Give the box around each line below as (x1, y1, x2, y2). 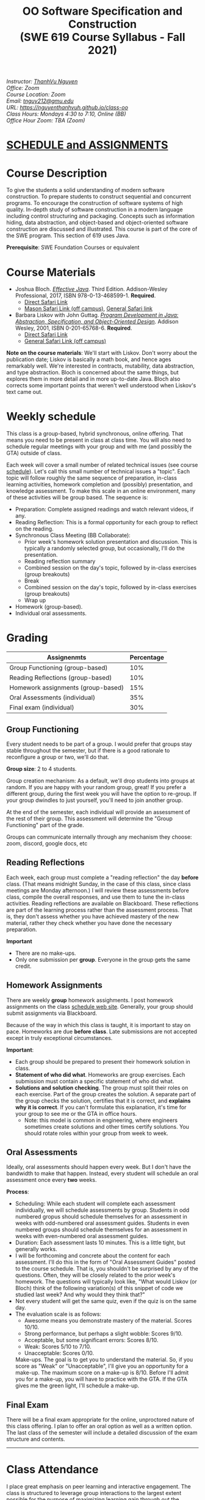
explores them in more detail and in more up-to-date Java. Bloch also (6, 375, 181, 383)
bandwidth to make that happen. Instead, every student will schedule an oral (6, 1170, 199, 1177)
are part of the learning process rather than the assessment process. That (6, 906, 193, 913)
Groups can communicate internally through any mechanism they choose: (6, 833, 192, 841)
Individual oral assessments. (15, 610, 87, 617)
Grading (6, 631, 48, 645)
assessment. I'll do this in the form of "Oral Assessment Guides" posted (15, 1258, 196, 1266)
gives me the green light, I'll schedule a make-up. (15, 1382, 140, 1389)
